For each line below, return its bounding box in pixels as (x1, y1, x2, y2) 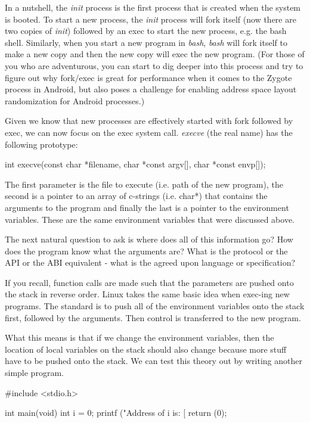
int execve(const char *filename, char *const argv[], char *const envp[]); (5, 158, 266, 170)
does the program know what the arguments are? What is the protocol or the (5, 244, 288, 257)
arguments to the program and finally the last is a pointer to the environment (5, 201, 289, 213)
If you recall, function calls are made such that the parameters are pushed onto (5, 276, 294, 288)
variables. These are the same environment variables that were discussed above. (5, 213, 294, 225)
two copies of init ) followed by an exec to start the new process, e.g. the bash (5, 24, 287, 37)
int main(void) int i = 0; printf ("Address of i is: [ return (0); (5, 406, 227, 419)
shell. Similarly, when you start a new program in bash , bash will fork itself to (5, 36, 287, 48)
